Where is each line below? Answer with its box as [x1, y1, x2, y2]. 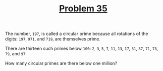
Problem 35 [59, 3, 108, 14]
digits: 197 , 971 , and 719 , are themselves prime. [5, 36, 101, 42]
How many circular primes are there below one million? [5, 60, 117, 67]
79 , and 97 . [5, 51, 27, 57]
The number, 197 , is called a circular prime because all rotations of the [5, 31, 149, 37]
